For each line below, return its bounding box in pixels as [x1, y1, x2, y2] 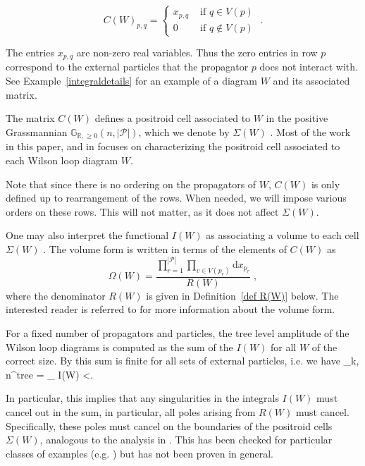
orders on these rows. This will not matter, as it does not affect [6, 204, 279, 219]
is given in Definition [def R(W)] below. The [146, 288, 339, 302]
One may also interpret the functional [6, 228, 169, 243]
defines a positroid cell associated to [94, 111, 251, 125]
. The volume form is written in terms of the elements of [43, 241, 287, 256]
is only [311, 176, 340, 191]
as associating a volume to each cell [206, 228, 359, 243]
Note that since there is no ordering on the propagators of [6, 176, 256, 191]
